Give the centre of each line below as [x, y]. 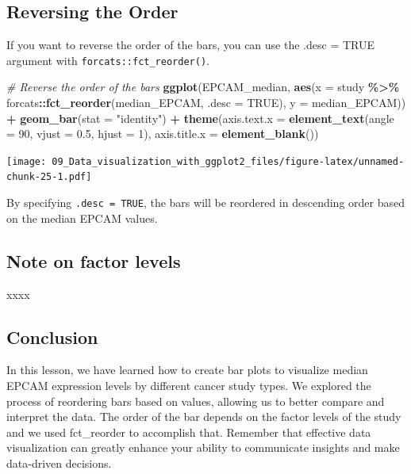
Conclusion [52, 336]
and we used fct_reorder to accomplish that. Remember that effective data [189, 432]
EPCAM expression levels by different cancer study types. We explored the [189, 385]
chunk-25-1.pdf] [49, 177]
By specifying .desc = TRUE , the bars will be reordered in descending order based [205, 203]
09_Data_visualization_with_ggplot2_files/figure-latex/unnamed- [228, 161]
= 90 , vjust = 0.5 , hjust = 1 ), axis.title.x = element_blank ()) [163, 134]
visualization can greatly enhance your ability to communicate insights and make [203, 447]
